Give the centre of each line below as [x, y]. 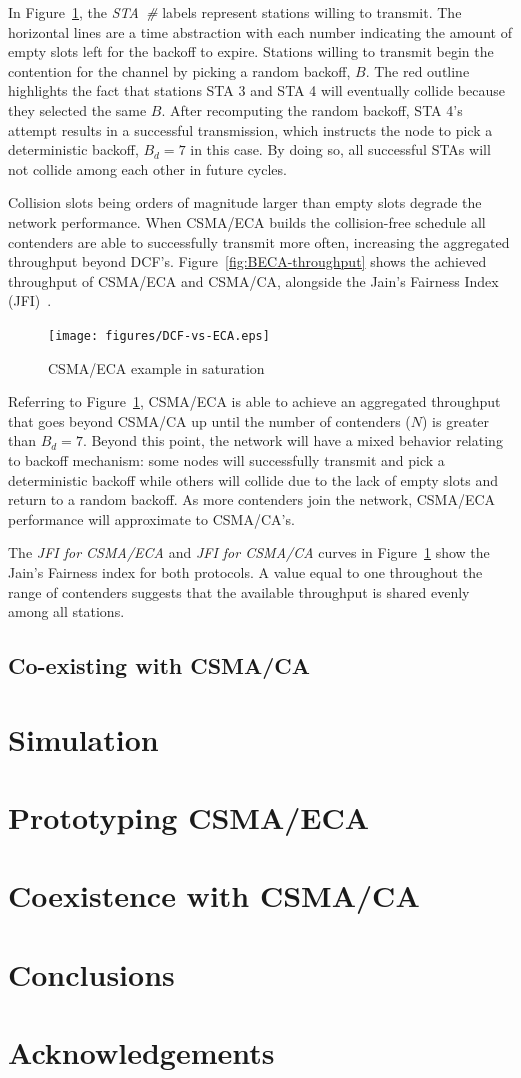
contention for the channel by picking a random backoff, [179, 70]
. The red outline [417, 70]
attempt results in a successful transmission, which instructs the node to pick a [250, 129]
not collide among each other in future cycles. [147, 168]
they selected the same [77, 109]
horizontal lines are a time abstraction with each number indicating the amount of [260, 31]
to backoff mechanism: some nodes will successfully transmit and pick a [226, 459]
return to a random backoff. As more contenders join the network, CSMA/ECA [252, 499]
